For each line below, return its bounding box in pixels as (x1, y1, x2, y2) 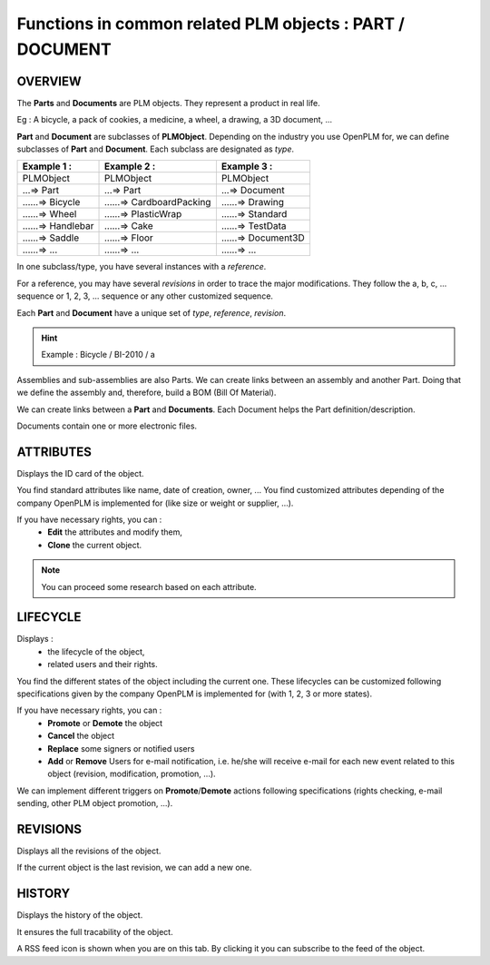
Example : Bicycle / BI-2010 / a (41, 350, 156, 360)
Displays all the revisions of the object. (16, 845, 162, 857)
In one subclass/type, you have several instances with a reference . (16, 261, 267, 272)
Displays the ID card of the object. (16, 468, 144, 478)
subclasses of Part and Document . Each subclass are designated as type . (16, 143, 295, 154)
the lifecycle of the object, (47, 645, 145, 657)
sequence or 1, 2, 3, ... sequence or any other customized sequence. (16, 290, 274, 301)
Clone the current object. (47, 539, 142, 550)
